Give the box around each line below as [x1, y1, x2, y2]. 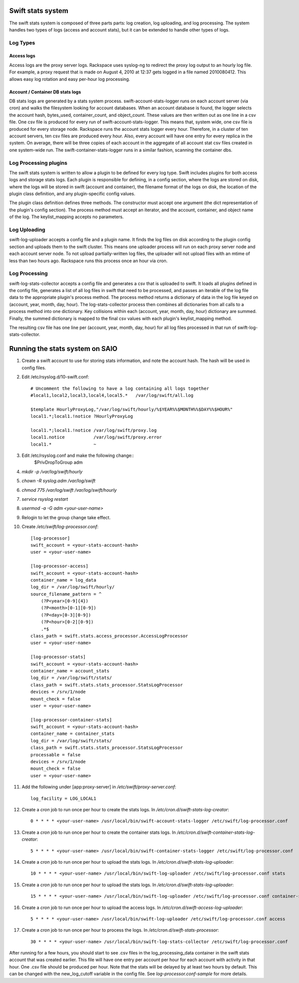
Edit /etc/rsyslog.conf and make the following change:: [21, 452, 134, 459]
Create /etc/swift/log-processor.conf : [21, 524, 99, 530]
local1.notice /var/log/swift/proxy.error [30, 434, 162, 440]
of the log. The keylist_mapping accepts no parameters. [9, 214, 124, 220]
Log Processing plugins [9, 159, 67, 166]
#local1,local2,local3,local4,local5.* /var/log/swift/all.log [30, 392, 194, 398]
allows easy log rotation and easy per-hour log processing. [9, 76, 131, 82]
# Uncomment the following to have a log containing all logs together [30, 385, 209, 391]
